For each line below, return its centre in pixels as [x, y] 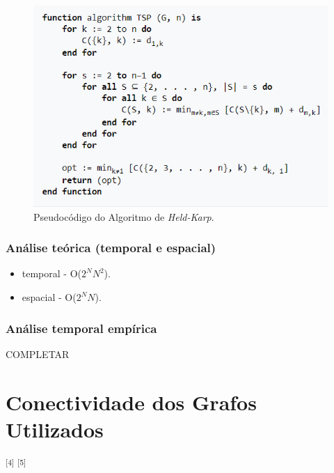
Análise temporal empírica [81, 328]
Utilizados [55, 429]
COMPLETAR [38, 354]
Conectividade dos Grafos [131, 402]
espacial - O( [49, 297]
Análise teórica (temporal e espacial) [111, 248]
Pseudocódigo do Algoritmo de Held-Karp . [124, 216]
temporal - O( [52, 273]
